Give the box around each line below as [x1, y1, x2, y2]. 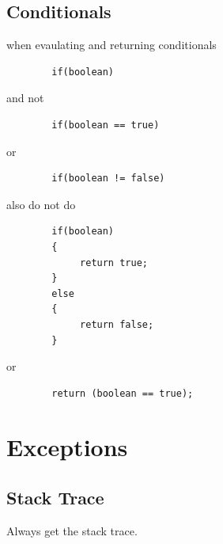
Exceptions [6, 431, 128, 463]
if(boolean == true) [51, 119, 160, 131]
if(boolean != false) [51, 173, 165, 185]
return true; [80, 257, 148, 268]
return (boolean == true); [51, 387, 194, 399]
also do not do [6, 196, 76, 212]
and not [6, 89, 44, 106]
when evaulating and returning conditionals [6, 36, 217, 53]
